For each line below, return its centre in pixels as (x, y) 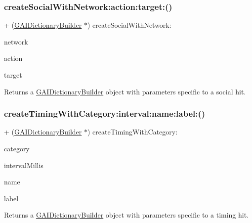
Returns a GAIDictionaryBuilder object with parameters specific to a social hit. (125, 91)
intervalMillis (24, 165)
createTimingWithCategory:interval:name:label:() (105, 113)
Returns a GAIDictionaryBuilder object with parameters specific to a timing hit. (126, 215)
